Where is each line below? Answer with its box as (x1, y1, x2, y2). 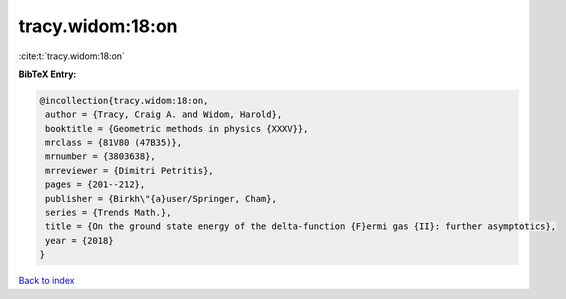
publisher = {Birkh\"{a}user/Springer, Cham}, (45, 193, 277, 204)
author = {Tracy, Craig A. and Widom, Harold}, (45, 109, 283, 120)
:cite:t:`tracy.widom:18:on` (18, 50, 125, 62)
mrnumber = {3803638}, (45, 151, 157, 162)
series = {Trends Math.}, (45, 207, 172, 219)
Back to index (18, 275, 75, 287)
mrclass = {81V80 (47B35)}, (45, 137, 183, 149)
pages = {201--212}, (45, 179, 146, 190)
